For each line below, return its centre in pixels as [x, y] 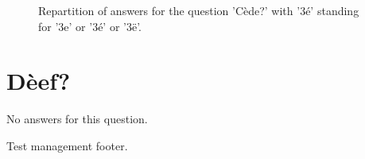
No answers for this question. [77, 119]
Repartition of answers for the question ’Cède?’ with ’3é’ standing [199, 10]
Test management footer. [67, 145]
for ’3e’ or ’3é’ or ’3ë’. [90, 26]
